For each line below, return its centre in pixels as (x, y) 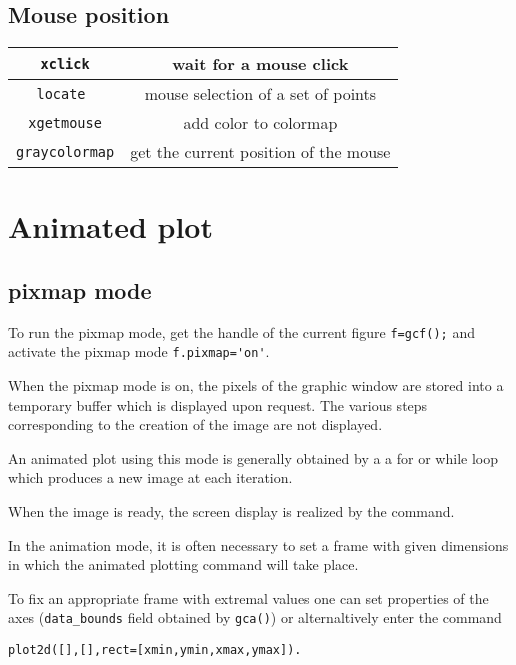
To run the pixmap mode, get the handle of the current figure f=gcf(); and (241, 331)
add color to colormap (260, 123)
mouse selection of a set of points (260, 94)
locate (61, 93)
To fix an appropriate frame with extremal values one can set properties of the (248, 597)
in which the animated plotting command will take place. (183, 564)
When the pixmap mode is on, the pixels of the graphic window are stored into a (256, 385)
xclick (65, 63)
